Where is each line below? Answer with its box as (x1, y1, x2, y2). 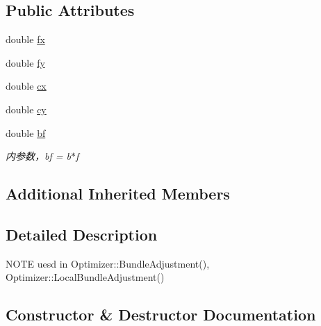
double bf (6, 125, 46, 140)
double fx (6, 32, 45, 47)
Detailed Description (6, 223, 158, 245)
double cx (6, 79, 47, 93)
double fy (6, 55, 45, 70)
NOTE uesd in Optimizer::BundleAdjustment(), (6, 256, 210, 270)
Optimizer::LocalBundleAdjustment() (6, 270, 165, 284)
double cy (6, 101, 47, 116)
